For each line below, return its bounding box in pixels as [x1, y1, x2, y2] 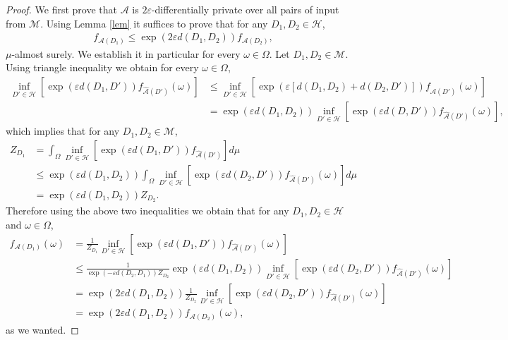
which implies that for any [6, 123, 120, 138]
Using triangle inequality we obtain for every [6, 60, 199, 75]
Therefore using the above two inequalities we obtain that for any [6, 203, 289, 218]
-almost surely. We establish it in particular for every [11, 46, 241, 61]
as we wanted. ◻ [6, 322, 79, 336]
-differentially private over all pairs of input [151, 2, 339, 16]
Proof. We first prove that [6, 2, 117, 16]
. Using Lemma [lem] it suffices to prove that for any [40, 16, 268, 30]
